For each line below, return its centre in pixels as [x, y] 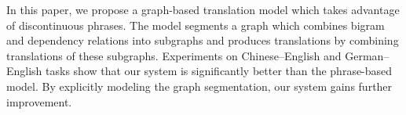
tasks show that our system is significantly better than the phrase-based [219, 71]
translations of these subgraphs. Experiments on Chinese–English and [174, 55]
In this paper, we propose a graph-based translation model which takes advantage [203, 9]
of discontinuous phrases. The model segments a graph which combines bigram [196, 25]
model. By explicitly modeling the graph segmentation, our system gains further [199, 86]
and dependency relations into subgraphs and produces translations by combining [203, 40]
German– [367, 55]
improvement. [39, 101]
